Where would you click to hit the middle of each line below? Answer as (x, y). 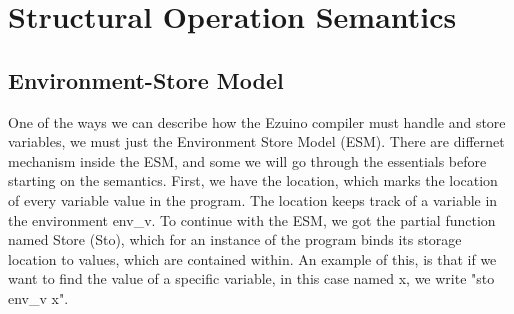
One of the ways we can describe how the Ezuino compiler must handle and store (257, 121)
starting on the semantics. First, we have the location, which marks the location (253, 180)
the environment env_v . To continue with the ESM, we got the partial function (252, 219)
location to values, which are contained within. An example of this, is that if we (252, 258)
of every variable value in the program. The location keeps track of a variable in (253, 199)
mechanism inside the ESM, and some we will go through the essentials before (247, 160)
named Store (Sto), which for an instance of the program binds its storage (235, 239)
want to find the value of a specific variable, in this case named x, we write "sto (251, 278)
